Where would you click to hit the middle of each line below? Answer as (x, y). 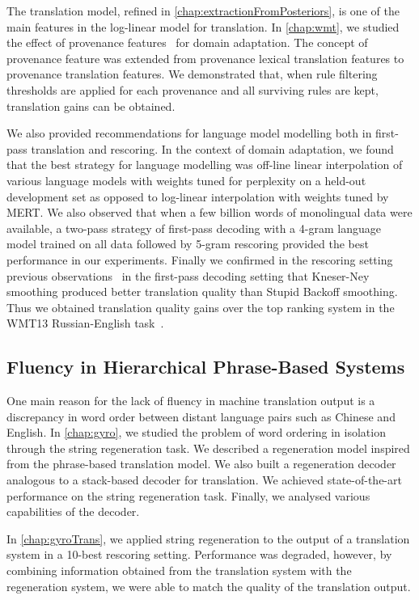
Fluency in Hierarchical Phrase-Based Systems (206, 367)
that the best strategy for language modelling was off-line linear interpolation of (205, 165)
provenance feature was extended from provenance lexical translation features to (205, 58)
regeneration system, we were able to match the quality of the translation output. (209, 586)
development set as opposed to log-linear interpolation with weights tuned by (198, 196)
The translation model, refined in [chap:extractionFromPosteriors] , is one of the (203, 11)
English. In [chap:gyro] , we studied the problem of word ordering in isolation (196, 432)
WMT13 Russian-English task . (85, 323)
